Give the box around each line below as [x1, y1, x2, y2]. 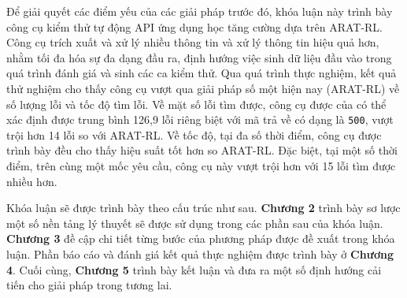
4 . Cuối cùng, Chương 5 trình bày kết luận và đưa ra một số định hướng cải [6, 261, 382, 278]
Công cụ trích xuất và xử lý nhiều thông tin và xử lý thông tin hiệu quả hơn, [6, 34, 379, 50]
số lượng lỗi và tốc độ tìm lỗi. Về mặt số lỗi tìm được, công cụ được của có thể [6, 95, 387, 112]
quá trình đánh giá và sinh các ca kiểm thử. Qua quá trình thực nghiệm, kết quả [6, 65, 397, 81]
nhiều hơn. [6, 173, 57, 189]
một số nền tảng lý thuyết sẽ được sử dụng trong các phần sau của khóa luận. [6, 214, 383, 231]
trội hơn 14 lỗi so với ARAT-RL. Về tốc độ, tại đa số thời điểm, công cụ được [6, 126, 382, 143]
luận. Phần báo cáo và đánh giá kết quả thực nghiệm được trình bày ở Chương [6, 245, 394, 262]
